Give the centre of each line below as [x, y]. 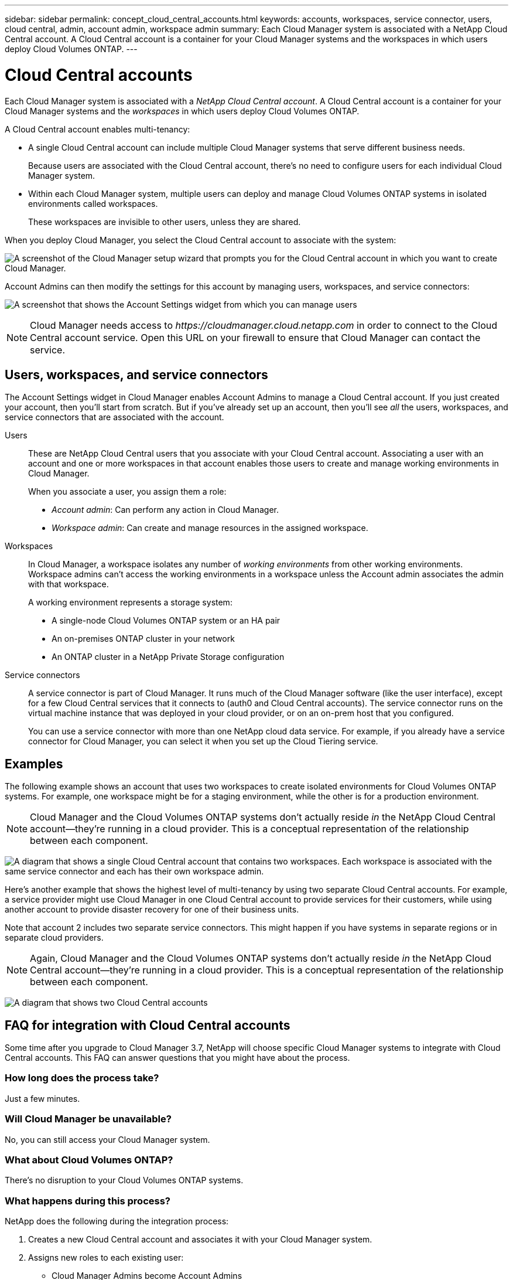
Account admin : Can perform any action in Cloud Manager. [165, 510]
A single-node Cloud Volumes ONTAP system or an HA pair [166, 621]
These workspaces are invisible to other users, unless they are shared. [165, 222]
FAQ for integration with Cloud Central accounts [148, 1025]
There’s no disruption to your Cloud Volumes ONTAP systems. [124, 1180]
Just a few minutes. [42, 1098]
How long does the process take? [82, 1078]
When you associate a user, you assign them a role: [127, 492]
